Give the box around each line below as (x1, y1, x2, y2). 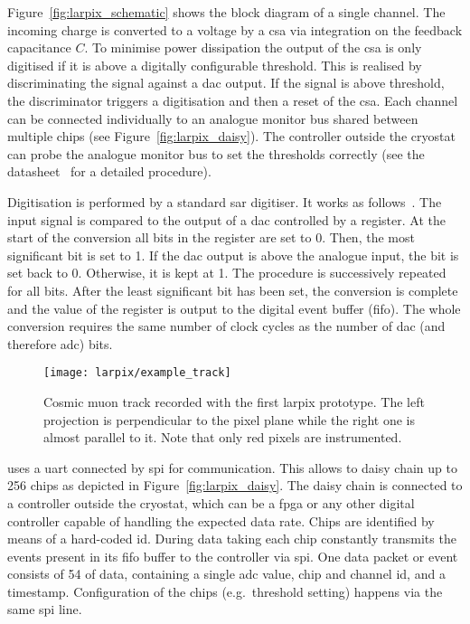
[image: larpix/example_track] (43, 366, 231, 380)
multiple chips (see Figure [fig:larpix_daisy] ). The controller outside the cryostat (7, 127, 456, 146)
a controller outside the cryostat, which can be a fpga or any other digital (7, 493, 415, 512)
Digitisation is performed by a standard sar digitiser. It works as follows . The (7, 192, 442, 211)
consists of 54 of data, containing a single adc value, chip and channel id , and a (7, 564, 446, 583)
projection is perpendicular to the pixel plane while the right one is (43, 410, 416, 429)
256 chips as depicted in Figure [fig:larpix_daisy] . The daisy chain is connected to (7, 476, 463, 495)
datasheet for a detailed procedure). (7, 162, 211, 181)
